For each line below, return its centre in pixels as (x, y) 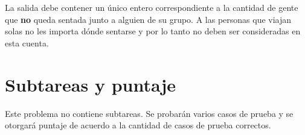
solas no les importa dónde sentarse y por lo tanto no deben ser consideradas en (153, 31)
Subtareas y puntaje (91, 84)
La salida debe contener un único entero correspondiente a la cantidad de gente (152, 7)
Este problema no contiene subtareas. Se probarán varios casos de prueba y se (149, 113)
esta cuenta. (27, 42)
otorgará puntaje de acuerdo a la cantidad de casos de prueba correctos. (138, 125)
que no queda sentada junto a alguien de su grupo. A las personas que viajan (148, 19)
